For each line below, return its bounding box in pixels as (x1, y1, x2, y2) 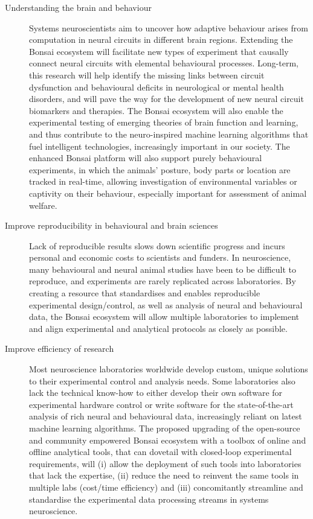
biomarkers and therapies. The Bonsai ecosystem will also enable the (29, 104, 283, 116)
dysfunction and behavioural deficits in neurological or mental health (29, 80, 284, 93)
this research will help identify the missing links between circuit (29, 68, 265, 81)
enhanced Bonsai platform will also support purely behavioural (29, 151, 262, 164)
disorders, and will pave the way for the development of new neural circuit (29, 92, 304, 105)
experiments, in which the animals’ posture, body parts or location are (29, 163, 291, 176)
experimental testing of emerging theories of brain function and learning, (29, 116, 298, 129)
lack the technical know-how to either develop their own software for (29, 386, 283, 399)
